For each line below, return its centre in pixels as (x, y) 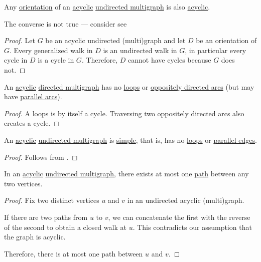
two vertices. (23, 183)
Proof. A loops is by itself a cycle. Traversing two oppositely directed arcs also (124, 113)
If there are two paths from (46, 217)
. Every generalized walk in (51, 50)
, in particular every (216, 50)
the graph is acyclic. (35, 237)
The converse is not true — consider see (66, 23)
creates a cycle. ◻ (32, 123)
